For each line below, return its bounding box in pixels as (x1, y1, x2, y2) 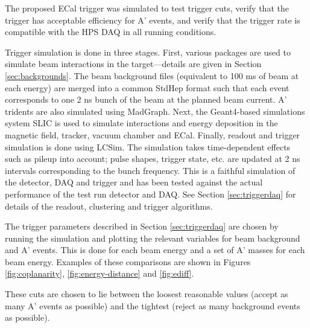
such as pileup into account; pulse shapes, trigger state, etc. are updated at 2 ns (5, 152, 300, 165)
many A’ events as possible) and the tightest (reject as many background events (5, 299, 300, 312)
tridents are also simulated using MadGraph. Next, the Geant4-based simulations (5, 105, 305, 117)
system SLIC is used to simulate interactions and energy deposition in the (5, 117, 278, 129)
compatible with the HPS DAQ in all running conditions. (5, 25, 217, 38)
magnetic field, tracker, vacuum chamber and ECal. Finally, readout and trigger (5, 128, 300, 141)
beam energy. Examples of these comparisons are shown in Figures (5, 255, 251, 268)
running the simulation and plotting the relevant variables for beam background (5, 231, 300, 244)
